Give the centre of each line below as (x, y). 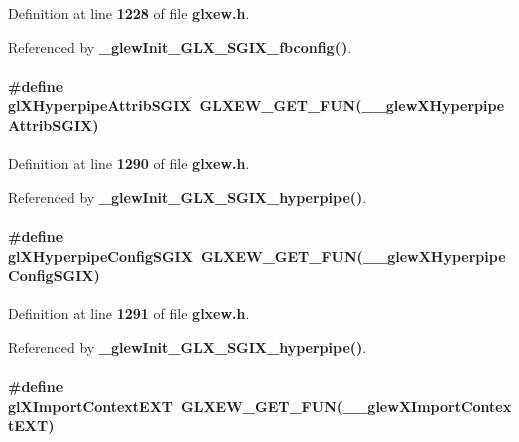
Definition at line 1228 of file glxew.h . (129, 13)
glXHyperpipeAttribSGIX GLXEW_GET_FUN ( (185, 105)
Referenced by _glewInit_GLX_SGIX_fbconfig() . (180, 46)
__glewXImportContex (427, 405)
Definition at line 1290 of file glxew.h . (129, 163)
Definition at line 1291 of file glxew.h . (129, 313)
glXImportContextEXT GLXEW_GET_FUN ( (176, 405)
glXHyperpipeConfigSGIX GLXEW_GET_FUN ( (185, 255)
